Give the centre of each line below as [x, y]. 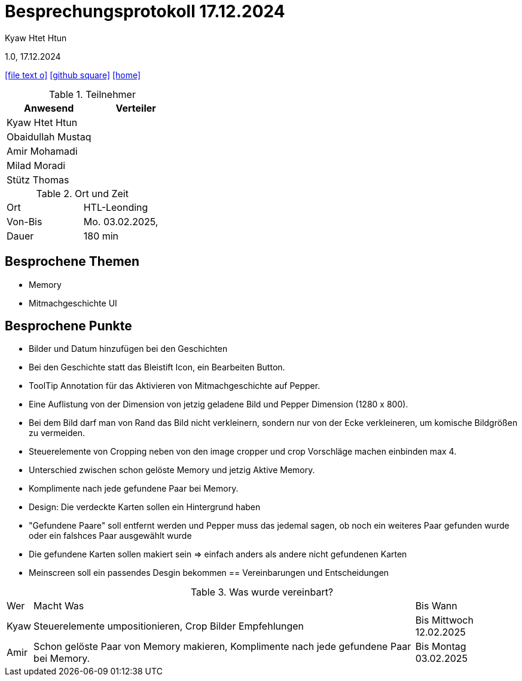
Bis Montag [441, 647]
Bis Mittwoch [444, 620]
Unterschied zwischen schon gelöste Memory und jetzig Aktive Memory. [172, 470]
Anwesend [49, 108]
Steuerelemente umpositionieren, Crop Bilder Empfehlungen [169, 626]
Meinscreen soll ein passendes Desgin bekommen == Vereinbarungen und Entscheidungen [209, 573]
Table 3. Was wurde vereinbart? [262, 592]
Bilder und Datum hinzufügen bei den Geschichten [128, 349]
